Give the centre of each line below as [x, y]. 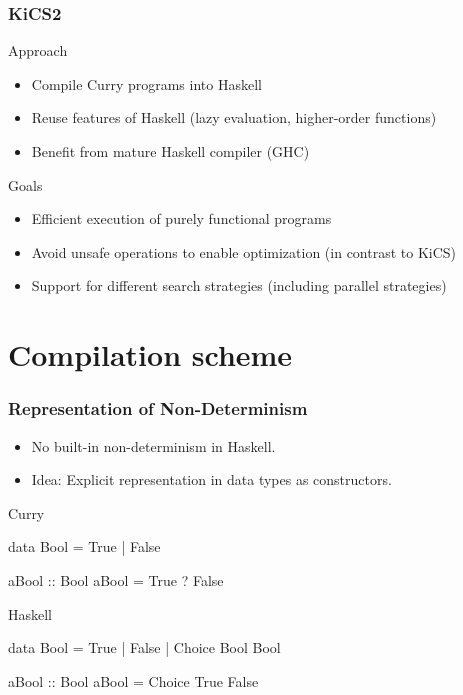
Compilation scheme [150, 354]
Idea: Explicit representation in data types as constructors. [211, 479]
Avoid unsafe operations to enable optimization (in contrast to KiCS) [244, 251]
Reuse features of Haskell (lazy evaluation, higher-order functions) [234, 117]
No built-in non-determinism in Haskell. [153, 445]
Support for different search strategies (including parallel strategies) [239, 285]
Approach [38, 50]
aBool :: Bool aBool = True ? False [116, 579]
